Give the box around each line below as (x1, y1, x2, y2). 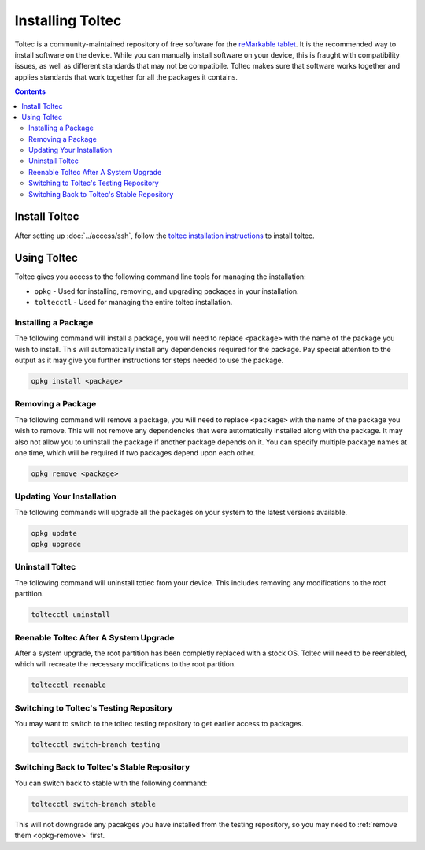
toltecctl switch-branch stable (31, 800, 157, 808)
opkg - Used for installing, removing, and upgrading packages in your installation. (34, 286, 299, 295)
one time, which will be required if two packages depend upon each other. (14, 448, 256, 458)
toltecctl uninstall (31, 611, 110, 619)
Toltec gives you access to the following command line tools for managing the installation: (14, 272, 306, 281)
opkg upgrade (31, 540, 82, 549)
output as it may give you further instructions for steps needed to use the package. (14, 355, 284, 366)
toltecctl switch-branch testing (31, 741, 161, 749)
